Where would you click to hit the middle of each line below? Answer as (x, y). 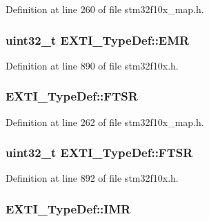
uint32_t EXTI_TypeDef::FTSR (99, 152)
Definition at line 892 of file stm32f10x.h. (92, 178)
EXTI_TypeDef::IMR (68, 208)
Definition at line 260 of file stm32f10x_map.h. (105, 9)
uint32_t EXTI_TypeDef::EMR (98, 40)
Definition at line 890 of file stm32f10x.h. (92, 65)
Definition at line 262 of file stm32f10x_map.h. (105, 122)
